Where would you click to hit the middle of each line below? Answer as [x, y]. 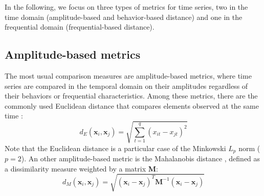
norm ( [249, 148]
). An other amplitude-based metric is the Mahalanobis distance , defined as [141, 158]
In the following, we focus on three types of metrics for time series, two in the [126, 7]
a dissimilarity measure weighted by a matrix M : [81, 168]
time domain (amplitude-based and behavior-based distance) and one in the [124, 17]
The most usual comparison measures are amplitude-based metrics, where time [128, 75]
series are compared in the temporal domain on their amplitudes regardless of [126, 85]
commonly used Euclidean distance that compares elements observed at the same [132, 105]
